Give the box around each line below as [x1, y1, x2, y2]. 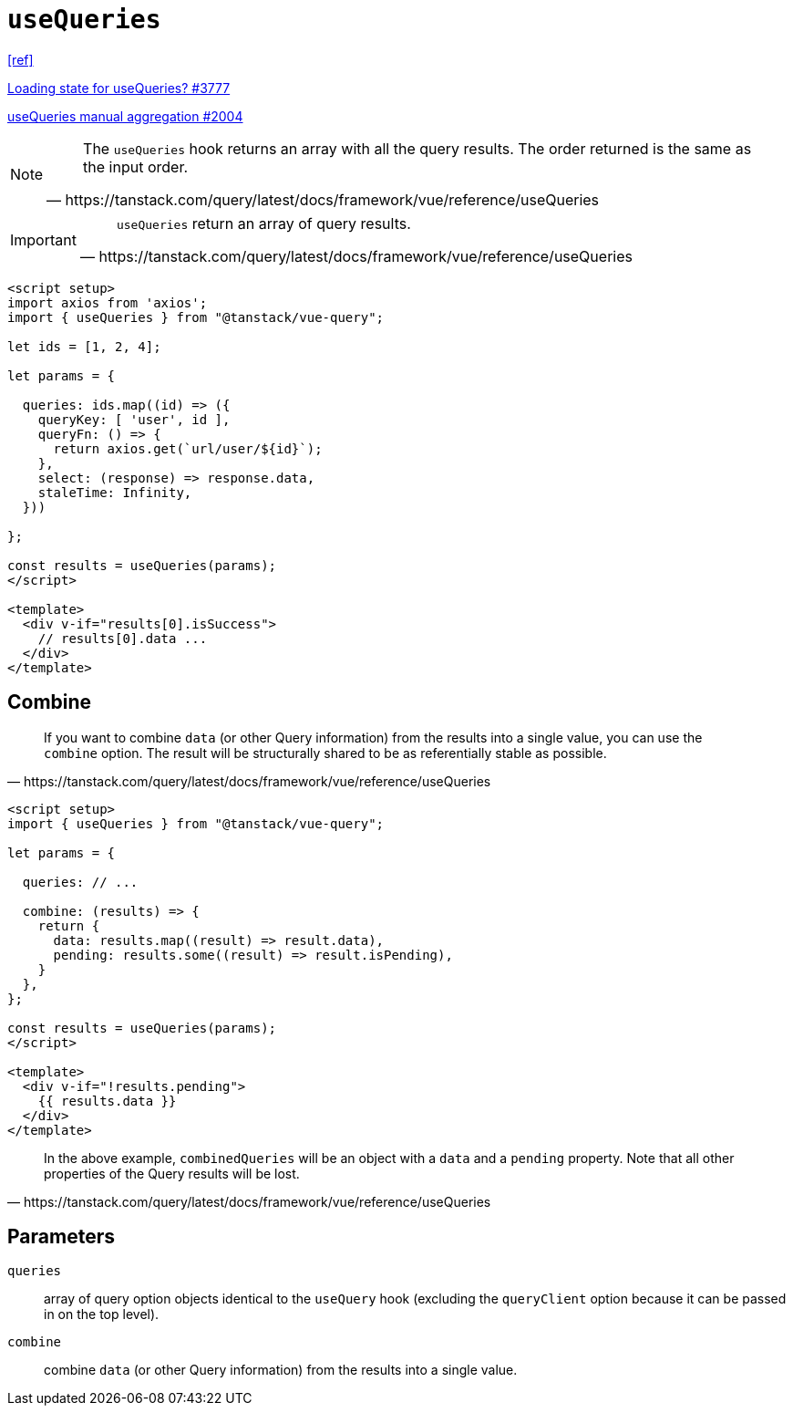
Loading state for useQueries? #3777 [7, 79, 231, 96]
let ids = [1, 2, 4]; [7, 338, 161, 354]
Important [10, 230, 77, 249]
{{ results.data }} [37, 1093, 177, 1108]
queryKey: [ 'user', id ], [37, 411, 231, 427]
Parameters [7, 1225, 115, 1249]
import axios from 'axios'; [7, 295, 208, 310]
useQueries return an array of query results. [116, 213, 411, 233]
